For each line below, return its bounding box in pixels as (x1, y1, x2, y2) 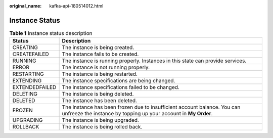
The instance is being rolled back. (62, 123, 143, 130)
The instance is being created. (62, 44, 134, 51)
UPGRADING (12, 117, 43, 124)
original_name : (9, 3, 42, 9)
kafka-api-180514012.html (49, 3, 104, 9)
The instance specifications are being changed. (62, 77, 175, 84)
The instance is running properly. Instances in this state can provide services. (62, 57, 247, 64)
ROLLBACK (12, 123, 39, 130)
